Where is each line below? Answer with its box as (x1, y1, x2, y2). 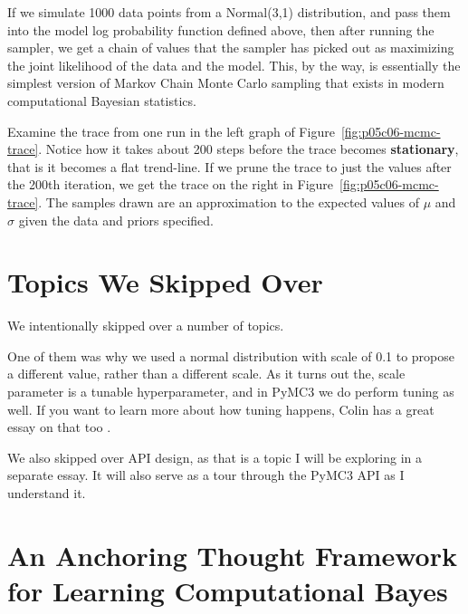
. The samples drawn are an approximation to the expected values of (38, 192, 419, 211)
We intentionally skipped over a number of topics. (7, 316, 284, 335)
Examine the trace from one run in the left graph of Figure (7, 121, 335, 140)
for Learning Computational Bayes (7, 571, 448, 609)
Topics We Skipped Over (7, 264, 323, 301)
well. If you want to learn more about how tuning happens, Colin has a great (7, 399, 435, 418)
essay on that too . (7, 417, 111, 437)
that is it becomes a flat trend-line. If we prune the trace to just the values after (7, 157, 452, 176)
